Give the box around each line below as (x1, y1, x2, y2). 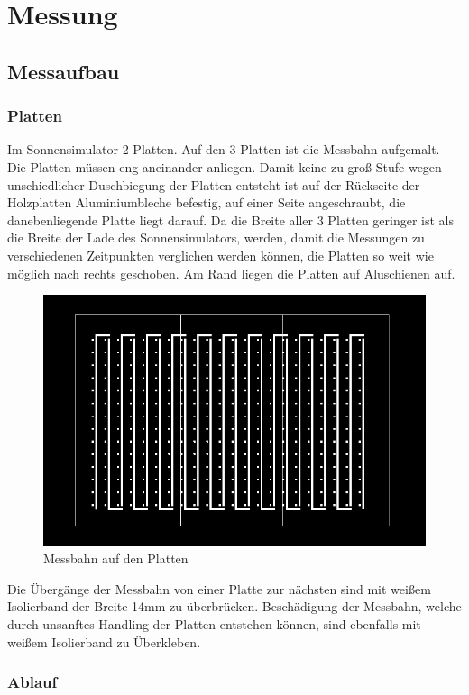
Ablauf (7, 671, 58, 693)
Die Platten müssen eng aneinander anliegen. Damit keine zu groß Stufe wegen (7, 157, 442, 176)
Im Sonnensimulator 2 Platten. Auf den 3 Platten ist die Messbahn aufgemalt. (7, 140, 440, 159)
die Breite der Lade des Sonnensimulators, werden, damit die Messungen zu (7, 228, 425, 247)
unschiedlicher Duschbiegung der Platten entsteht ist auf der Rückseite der (7, 175, 420, 194)
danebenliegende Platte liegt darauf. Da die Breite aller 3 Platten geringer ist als (7, 210, 455, 229)
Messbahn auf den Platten (43, 549, 189, 568)
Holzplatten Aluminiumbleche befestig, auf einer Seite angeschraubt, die (7, 193, 406, 212)
